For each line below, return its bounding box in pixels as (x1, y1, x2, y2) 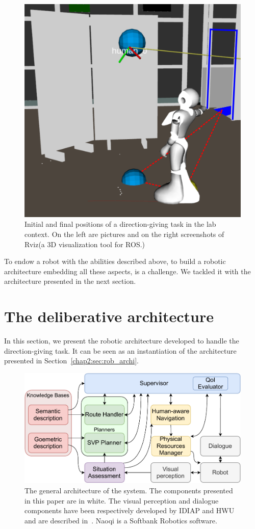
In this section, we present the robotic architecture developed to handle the (4, 335, 239, 346)
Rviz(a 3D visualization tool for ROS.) (24, 239, 145, 249)
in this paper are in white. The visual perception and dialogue (24, 495, 219, 506)
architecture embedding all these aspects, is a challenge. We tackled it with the (4, 266, 251, 276)
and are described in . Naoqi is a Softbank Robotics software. (24, 515, 217, 525)
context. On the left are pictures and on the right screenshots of (24, 228, 224, 239)
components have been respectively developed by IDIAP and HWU (24, 505, 235, 516)
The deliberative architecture (4, 306, 214, 327)
